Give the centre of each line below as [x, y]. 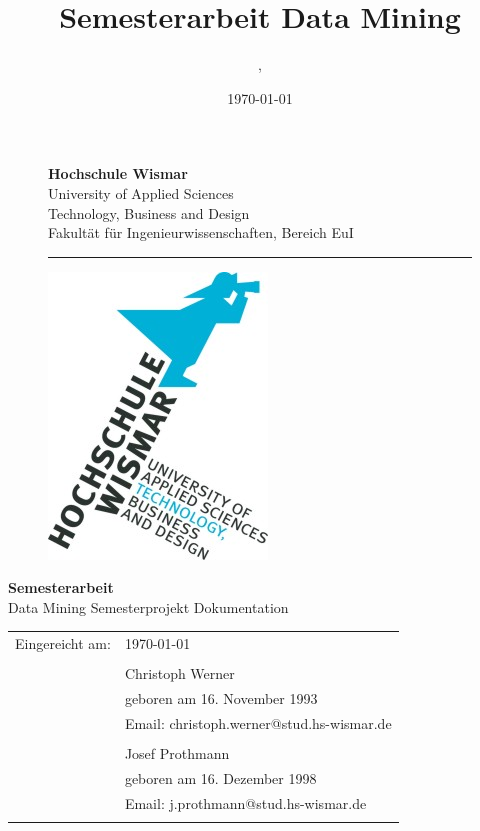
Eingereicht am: [63, 643]
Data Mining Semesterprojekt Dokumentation [148, 606]
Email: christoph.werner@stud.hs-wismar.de [258, 723]
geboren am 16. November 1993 [221, 698]
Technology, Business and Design [149, 212]
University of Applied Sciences [141, 192]
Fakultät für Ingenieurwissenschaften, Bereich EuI [201, 232]
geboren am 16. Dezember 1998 [220, 777]
